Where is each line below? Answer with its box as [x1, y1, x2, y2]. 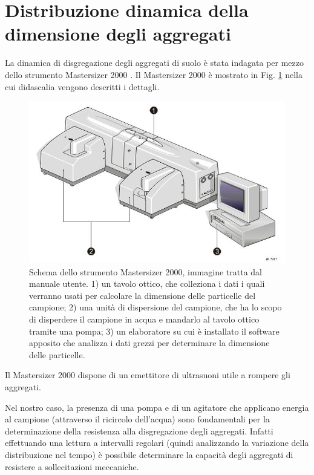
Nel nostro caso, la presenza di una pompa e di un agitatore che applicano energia [5, 401, 309, 413]
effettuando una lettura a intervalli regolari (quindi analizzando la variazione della [5, 436, 309, 449]
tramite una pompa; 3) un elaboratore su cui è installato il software [29, 324, 280, 337]
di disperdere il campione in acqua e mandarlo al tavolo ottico [29, 313, 260, 326]
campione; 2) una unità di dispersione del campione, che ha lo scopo [29, 301, 282, 313]
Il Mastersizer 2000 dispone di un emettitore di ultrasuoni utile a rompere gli [5, 369, 290, 381]
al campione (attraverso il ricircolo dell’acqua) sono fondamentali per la [5, 413, 270, 425]
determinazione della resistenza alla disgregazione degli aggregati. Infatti [5, 424, 273, 437]
